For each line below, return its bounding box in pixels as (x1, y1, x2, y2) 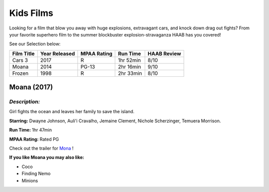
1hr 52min (118, 56, 141, 63)
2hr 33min (118, 70, 142, 77)
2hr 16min (118, 63, 141, 70)
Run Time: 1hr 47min (9, 127, 52, 133)
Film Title (12, 50, 35, 57)
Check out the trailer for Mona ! (9, 145, 74, 152)
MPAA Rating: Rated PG (9, 136, 59, 142)
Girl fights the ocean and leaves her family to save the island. (9, 109, 134, 115)
